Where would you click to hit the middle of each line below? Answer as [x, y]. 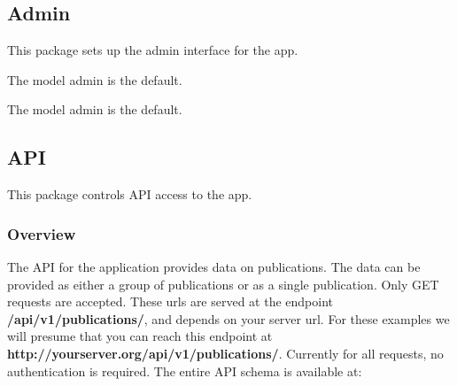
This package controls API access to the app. [130, 194]
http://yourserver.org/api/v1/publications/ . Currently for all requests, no [225, 353]
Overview [42, 233]
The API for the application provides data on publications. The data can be [214, 266]
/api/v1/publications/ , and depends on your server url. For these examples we [228, 318]
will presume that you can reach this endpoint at [140, 336]
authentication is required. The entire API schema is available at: [185, 371]
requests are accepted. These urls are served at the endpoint [170, 301]
